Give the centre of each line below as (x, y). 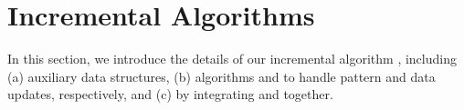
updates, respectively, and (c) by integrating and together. (170, 94)
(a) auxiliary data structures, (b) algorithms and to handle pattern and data (221, 76)
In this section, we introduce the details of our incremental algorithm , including (232, 59)
